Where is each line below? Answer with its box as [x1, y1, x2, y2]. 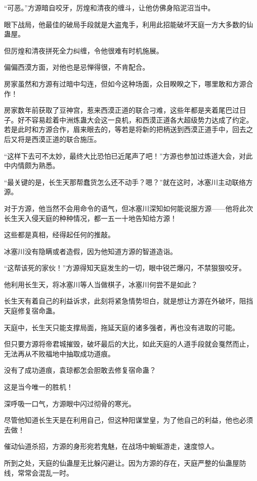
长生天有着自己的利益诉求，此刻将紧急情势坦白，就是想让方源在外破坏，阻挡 [4, 296, 253, 306]
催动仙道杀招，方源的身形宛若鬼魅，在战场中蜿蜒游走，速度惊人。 [4, 441, 218, 451]
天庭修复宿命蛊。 [4, 306, 59, 316]
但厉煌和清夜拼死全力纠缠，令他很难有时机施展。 [4, 45, 163, 55]
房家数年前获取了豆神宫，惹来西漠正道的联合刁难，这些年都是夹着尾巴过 [4, 105, 239, 115]
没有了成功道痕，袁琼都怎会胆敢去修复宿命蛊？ [4, 365, 156, 375]
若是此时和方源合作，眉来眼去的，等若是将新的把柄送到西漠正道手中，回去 [4, 124, 246, 134]
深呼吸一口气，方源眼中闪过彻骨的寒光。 [4, 398, 135, 408]
